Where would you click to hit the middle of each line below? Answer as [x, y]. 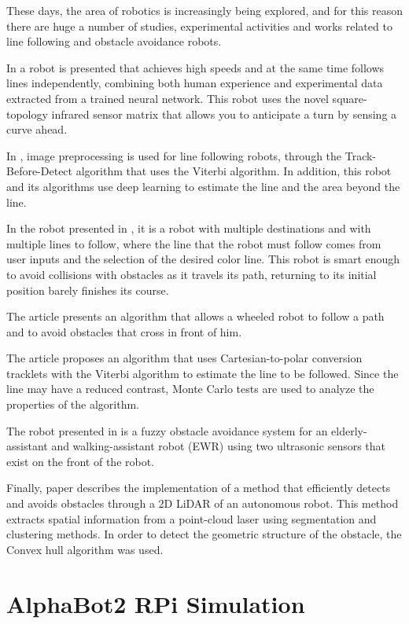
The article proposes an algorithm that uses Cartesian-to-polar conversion [184, 358]
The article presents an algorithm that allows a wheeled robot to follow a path [195, 316]
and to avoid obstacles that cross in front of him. [124, 331]
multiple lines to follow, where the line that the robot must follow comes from [194, 243]
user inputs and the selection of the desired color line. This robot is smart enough [203, 259]
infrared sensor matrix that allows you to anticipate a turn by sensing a [224, 114]
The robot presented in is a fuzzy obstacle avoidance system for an [167, 430]
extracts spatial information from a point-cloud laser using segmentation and [192, 518]
